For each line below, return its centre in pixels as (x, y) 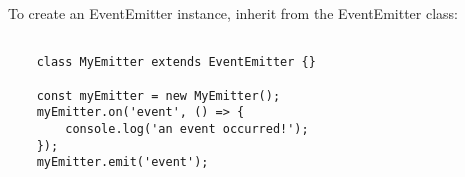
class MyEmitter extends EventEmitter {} (176, 62)
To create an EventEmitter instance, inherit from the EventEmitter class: (233, 13)
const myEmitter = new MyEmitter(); (158, 95)
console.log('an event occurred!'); (187, 128)
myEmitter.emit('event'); (122, 162)
